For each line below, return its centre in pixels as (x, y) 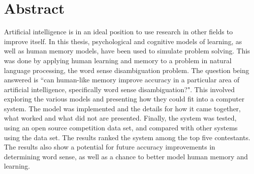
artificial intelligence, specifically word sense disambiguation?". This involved (119, 89)
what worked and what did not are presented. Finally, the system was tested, (120, 118)
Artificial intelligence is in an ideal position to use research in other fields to (118, 32)
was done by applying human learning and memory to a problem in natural (118, 60)
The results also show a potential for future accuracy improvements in (110, 147)
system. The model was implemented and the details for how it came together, (122, 108)
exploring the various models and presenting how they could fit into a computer (124, 99)
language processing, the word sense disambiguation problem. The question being (127, 70)
